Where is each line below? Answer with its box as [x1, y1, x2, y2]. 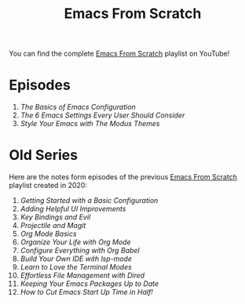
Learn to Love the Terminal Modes [20, 262, 132, 272]
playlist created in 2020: [9, 181, 87, 190]
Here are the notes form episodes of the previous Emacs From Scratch [9, 172, 238, 182]
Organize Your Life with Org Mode [20, 237, 132, 247]
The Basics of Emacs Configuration [20, 103, 136, 112]
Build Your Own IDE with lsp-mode [20, 254, 133, 263]
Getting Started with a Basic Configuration [20, 196, 159, 205]
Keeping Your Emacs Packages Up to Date [20, 279, 159, 288]
